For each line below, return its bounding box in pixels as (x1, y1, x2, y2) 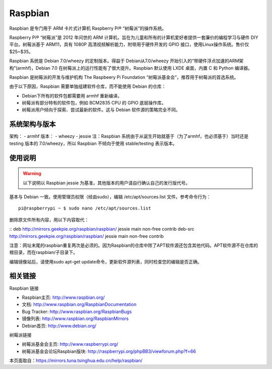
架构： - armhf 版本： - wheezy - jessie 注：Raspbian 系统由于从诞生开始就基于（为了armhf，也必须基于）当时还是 (9, 133, 249, 139)
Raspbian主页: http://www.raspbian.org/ (22, 294, 105, 300)
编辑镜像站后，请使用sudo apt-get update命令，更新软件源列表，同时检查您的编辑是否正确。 (9, 258, 202, 265)
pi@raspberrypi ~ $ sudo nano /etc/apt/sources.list (18, 205, 151, 212)
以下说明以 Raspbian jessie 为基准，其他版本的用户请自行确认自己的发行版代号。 (23, 180, 190, 186)
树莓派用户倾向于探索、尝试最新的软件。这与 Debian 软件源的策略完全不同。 (22, 107, 181, 113)
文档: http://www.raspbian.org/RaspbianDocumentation (22, 301, 137, 307)
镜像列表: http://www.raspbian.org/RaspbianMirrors (22, 315, 129, 322)
